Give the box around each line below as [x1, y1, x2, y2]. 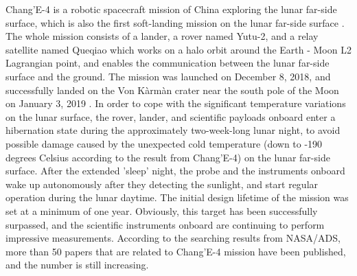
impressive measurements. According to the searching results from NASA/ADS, [5, 231, 341, 245]
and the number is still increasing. [5, 257, 149, 272]
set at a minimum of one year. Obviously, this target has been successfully [5, 203, 318, 218]
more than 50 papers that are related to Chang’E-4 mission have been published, [5, 244, 346, 258]
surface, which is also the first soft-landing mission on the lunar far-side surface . [5, 15, 345, 30]
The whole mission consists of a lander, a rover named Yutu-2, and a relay [5, 29, 319, 43]
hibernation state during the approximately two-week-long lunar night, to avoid [5, 123, 341, 137]
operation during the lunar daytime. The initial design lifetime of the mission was [5, 190, 349, 205]
